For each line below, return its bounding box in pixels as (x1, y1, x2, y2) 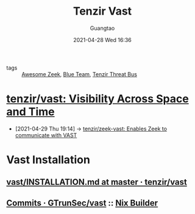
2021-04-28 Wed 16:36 (73, 36, 132, 43)
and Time (6, 105, 55, 119)
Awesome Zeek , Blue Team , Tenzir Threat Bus (21, 70, 137, 77)
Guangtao (90, 24, 115, 32)
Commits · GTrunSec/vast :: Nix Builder (6, 198, 158, 208)
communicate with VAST (15, 131, 77, 138)
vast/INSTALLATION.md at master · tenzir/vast (6, 177, 187, 187)
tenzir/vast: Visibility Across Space (6, 92, 189, 106)
